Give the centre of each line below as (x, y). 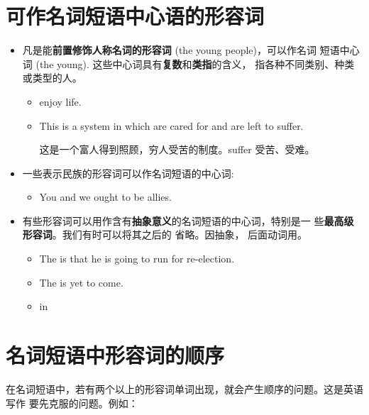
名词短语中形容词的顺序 (115, 355)
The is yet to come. (81, 282)
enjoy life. (60, 101)
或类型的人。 (52, 78)
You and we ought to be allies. (105, 197)
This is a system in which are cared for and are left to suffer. (171, 125)
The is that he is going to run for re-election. (137, 259)
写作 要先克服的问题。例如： (72, 403)
